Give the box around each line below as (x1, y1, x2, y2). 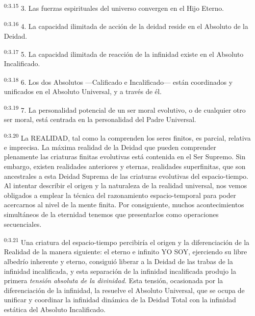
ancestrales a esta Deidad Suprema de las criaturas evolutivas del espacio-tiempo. (4, 170, 249, 181)
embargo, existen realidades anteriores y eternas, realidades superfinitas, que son (4, 161, 246, 171)
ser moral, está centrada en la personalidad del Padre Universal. (4, 114, 196, 124)
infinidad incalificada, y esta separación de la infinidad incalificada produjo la (4, 266, 236, 276)
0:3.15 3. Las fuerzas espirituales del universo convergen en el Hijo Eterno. (4, 1, 224, 13)
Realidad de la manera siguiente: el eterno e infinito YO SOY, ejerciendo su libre (4, 246, 247, 257)
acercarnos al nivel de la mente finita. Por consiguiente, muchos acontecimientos (4, 199, 244, 210)
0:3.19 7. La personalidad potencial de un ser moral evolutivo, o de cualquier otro (4, 103, 246, 115)
